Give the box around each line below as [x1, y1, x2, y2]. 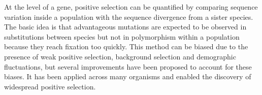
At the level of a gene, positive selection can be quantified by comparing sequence [4, 2, 258, 12]
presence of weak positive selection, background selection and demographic [4, 51, 236, 61]
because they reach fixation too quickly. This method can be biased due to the [4, 41, 248, 52]
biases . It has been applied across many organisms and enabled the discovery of [4, 71, 251, 82]
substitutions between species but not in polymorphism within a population [4, 31, 240, 42]
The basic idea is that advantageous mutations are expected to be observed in [4, 21, 247, 32]
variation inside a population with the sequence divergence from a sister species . [4, 11, 253, 22]
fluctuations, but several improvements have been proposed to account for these [4, 61, 252, 72]
